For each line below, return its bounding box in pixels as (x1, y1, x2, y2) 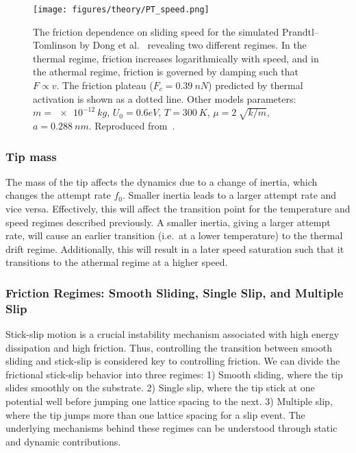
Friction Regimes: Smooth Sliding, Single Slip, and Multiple (5, 284, 344, 301)
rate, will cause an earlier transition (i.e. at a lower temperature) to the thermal (5, 228, 343, 243)
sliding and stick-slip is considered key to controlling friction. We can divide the (5, 354, 340, 368)
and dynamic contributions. (5, 434, 121, 448)
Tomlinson (33, 38, 77, 52)
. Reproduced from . (88, 118, 175, 132)
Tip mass (5, 147, 57, 164)
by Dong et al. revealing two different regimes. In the (79, 38, 307, 52)
